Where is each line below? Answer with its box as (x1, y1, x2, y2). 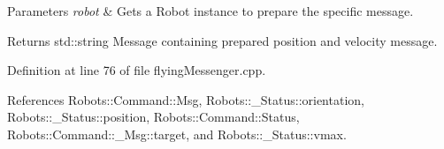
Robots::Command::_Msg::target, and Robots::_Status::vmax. (7, 124, 347, 143)
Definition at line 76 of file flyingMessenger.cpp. (7, 61, 266, 79)
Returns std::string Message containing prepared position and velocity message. (7, 31, 438, 49)
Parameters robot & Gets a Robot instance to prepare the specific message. (7, 2, 414, 19)
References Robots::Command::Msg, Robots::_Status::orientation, (7, 90, 364, 108)
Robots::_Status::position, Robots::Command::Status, (7, 108, 300, 126)
